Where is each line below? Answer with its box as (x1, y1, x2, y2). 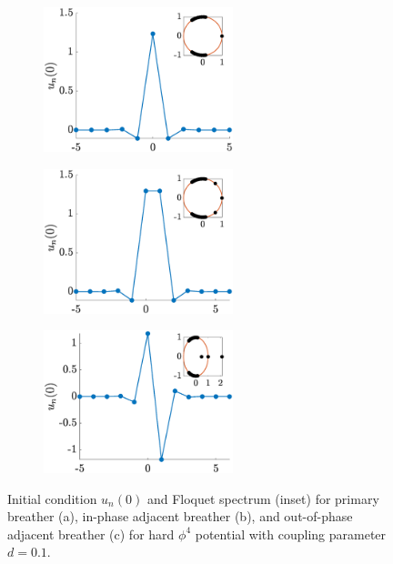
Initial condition (7, 488, 97, 508)
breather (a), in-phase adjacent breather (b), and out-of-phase (7, 507, 353, 526)
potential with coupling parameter (195, 524, 387, 543)
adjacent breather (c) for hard (7, 524, 175, 543)
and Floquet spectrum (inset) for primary (146, 488, 379, 508)
